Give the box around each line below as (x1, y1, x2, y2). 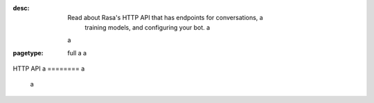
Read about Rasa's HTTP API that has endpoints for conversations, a (67, 14, 263, 22)
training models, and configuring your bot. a (84, 23, 211, 31)
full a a (67, 48, 87, 57)
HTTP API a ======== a (12, 64, 85, 73)
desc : (12, 4, 30, 12)
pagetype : (12, 48, 44, 57)
